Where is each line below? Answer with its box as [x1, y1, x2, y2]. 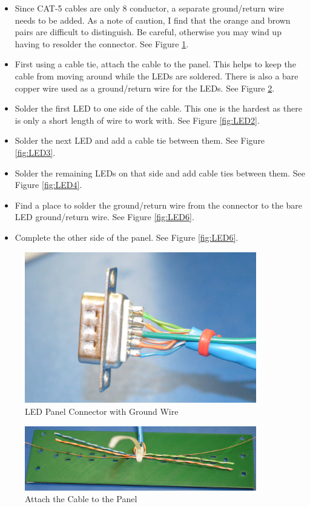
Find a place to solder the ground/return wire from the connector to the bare [15, 198, 303, 211]
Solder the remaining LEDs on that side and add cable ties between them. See [15, 166, 306, 179]
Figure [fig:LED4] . [15, 178, 82, 191]
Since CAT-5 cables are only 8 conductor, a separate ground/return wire [15, 2, 284, 14]
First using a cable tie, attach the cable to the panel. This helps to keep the [15, 58, 296, 70]
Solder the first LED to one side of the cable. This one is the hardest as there [15, 102, 302, 115]
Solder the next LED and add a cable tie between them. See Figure [15, 134, 265, 147]
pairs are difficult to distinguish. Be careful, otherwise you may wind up [15, 25, 282, 38]
